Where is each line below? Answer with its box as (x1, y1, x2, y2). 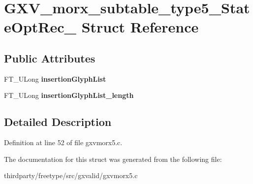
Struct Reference (81, 17, 199, 37)
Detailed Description (4, 114, 112, 129)
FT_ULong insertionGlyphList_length (4, 90, 134, 100)
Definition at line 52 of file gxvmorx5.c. (4, 137, 123, 148)
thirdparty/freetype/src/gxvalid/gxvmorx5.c (4, 170, 138, 181)
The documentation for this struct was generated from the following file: (4, 153, 222, 164)
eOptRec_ (4, 17, 76, 37)
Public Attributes (4, 50, 95, 65)
